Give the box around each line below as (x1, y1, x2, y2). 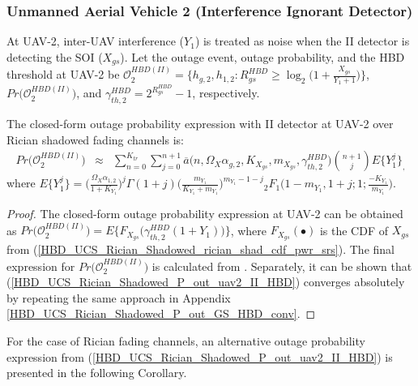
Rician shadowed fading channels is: (6, 131, 184, 148)
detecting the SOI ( (6, 48, 103, 65)
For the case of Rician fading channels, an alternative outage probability (6, 332, 365, 350)
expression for (6, 257, 75, 274)
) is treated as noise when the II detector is (194, 32, 410, 49)
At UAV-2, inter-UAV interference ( (6, 32, 185, 49)
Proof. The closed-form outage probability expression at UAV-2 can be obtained (6, 205, 403, 222)
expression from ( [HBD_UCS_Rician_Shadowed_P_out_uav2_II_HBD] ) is (6, 348, 393, 365)
